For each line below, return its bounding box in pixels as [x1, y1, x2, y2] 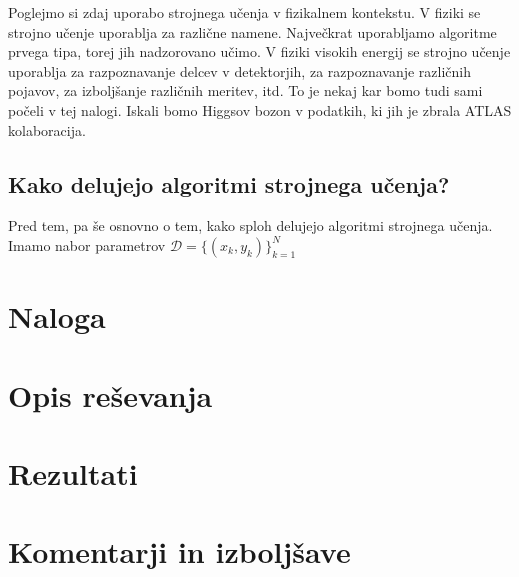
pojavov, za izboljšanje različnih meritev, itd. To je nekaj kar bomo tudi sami [8, 80, 483, 101]
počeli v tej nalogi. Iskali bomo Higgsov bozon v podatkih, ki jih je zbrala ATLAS [8, 99, 512, 120]
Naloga [8, 296, 106, 337]
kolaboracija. [8, 119, 86, 140]
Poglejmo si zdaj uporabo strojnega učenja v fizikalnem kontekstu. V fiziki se [8, 2, 481, 22]
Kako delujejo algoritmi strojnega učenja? [8, 168, 450, 199]
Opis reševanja [8, 374, 213, 415]
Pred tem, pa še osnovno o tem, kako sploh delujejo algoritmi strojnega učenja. [8, 215, 493, 236]
